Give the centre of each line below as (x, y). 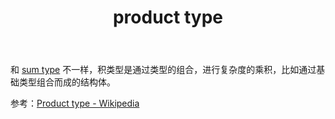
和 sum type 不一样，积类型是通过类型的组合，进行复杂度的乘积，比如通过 (163, 70)
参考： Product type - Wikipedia (75, 103)
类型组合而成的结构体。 (67, 82)
